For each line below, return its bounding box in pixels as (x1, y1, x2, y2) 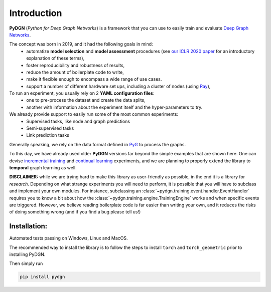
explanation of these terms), (26, 55, 85, 61)
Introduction (9, 8, 62, 19)
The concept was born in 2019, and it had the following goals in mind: (9, 41, 153, 47)
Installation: (9, 222, 48, 230)
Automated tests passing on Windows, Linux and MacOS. (9, 235, 128, 241)
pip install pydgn (20, 274, 65, 280)
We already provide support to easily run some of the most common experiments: (9, 111, 178, 117)
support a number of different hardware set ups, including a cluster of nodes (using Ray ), (26, 83, 211, 89)
